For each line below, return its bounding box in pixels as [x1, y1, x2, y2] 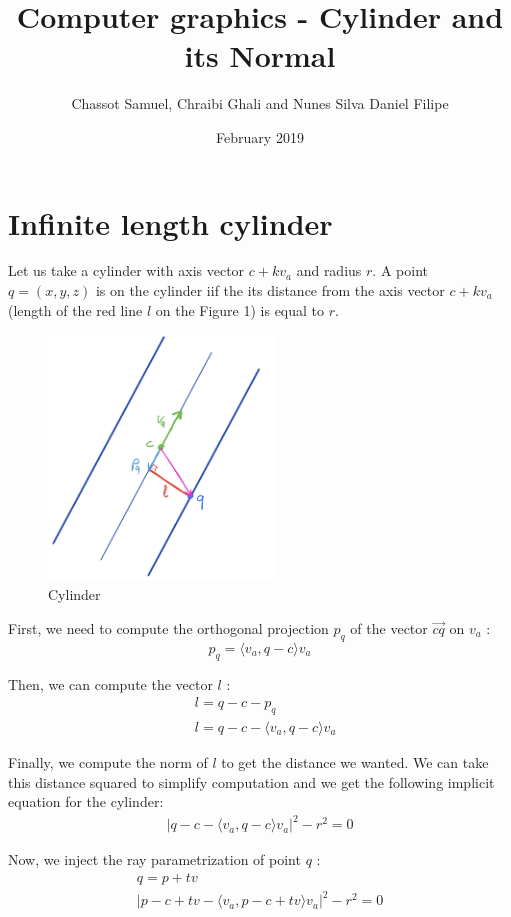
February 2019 [216, 126, 304, 147]
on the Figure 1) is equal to [155, 299, 325, 320]
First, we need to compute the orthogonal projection [8, 617, 329, 638]
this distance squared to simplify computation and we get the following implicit [8, 771, 495, 792]
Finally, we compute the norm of [8, 751, 208, 772]
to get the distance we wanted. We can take [221, 751, 489, 772]
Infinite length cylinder [8, 202, 333, 243]
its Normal [184, 35, 336, 76]
